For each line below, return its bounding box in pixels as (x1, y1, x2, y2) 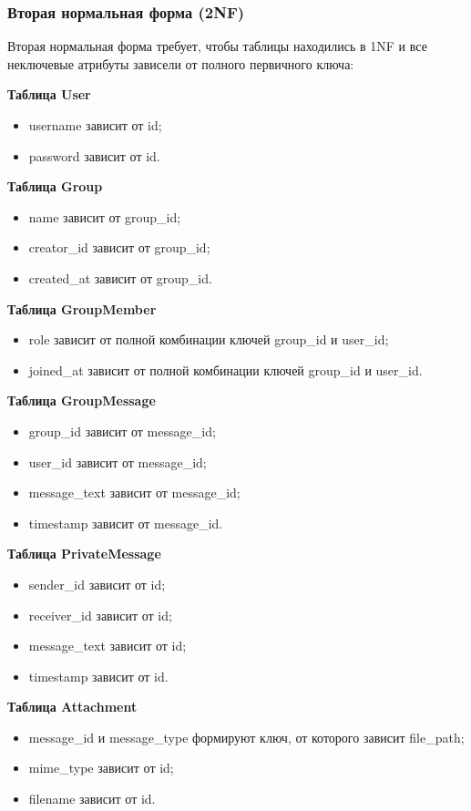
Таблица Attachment (7, 697, 138, 716)
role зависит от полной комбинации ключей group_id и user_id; (28, 330, 389, 349)
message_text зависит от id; (28, 636, 187, 655)
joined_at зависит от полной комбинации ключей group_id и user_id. (28, 360, 423, 379)
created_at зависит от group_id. (28, 268, 212, 287)
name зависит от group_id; (28, 207, 181, 226)
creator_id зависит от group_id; (28, 238, 210, 257)
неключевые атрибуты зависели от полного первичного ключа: (7, 54, 354, 73)
